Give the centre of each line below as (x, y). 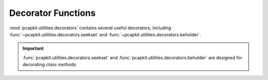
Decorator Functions (52, 13)
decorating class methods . (50, 65)
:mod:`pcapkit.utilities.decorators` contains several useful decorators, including (90, 28)
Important (33, 48)
